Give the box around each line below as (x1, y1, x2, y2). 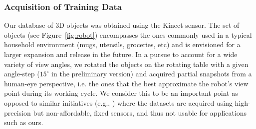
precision (4, 107, 31, 118)
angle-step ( (4, 68, 40, 79)
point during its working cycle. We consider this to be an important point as (4, 88, 238, 98)
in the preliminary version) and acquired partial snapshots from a (51, 68, 252, 79)
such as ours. (4, 117, 43, 128)
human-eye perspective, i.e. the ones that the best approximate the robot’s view (4, 78, 249, 88)
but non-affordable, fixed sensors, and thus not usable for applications (33, 107, 247, 118)
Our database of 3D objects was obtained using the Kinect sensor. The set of (4, 20, 240, 30)
